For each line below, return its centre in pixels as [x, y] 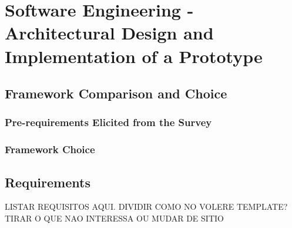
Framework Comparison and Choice [116, 93]
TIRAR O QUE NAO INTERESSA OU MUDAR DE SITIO [114, 218]
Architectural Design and [109, 33]
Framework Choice [50, 149]
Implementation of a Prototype [134, 56]
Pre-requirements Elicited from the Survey [108, 122]
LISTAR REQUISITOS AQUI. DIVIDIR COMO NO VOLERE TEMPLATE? [146, 206]
